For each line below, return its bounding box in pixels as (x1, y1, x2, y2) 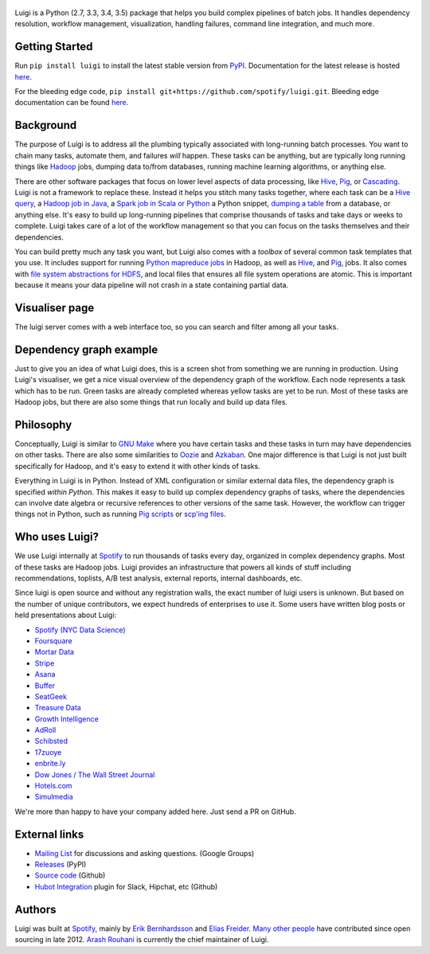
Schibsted (34, 737, 68, 746)
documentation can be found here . (14, 98, 129, 108)
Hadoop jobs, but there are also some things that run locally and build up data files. (14, 397, 288, 407)
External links (14, 827, 84, 841)
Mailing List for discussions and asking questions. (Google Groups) (34, 848, 255, 858)
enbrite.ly (34, 759, 66, 768)
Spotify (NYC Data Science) (34, 625, 127, 635)
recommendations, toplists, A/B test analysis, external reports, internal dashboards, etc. (14, 573, 303, 583)
